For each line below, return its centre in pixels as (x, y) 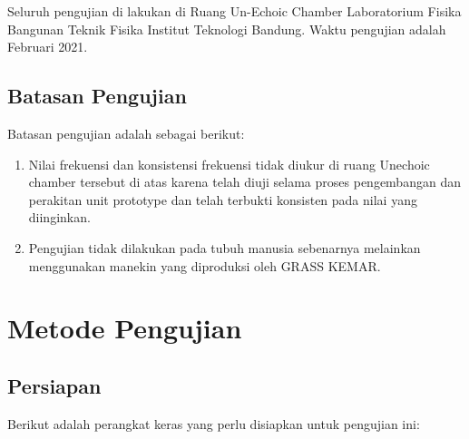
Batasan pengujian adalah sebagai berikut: (126, 133)
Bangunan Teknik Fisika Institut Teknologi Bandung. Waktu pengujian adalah (227, 29)
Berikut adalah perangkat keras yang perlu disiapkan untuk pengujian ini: (214, 423)
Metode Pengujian (125, 328)
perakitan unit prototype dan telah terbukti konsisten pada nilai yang (223, 199)
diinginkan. (59, 217)
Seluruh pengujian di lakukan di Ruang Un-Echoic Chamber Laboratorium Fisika (234, 11)
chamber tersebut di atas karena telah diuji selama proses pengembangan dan (244, 182)
